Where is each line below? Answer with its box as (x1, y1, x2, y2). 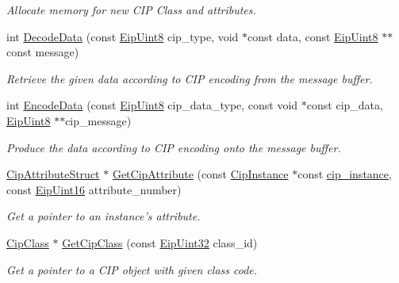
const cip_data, (306, 97, 383, 113)
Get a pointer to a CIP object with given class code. (6, 261, 258, 277)
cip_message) (65, 112, 132, 128)
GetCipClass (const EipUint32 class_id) (62, 234, 258, 250)
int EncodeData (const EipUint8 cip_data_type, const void (6, 97, 298, 113)
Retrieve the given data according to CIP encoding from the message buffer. (6, 70, 373, 86)
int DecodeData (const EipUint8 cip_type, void (6, 28, 239, 44)
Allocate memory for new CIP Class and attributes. (6, 2, 256, 17)
